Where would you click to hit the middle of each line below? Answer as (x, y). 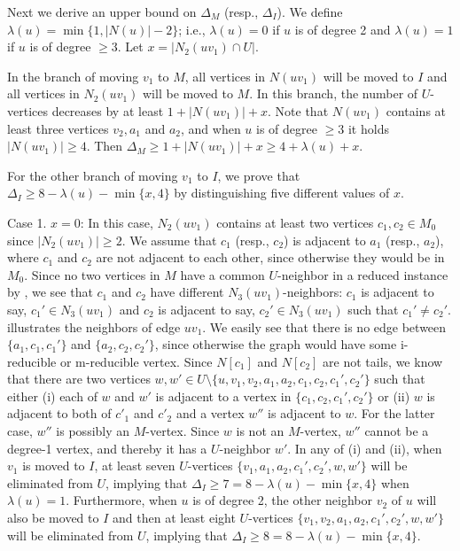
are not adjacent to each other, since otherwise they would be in (270, 257)
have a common (222, 274)
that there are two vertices (79, 379)
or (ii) (394, 396)
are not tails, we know (383, 361)
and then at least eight (174, 518)
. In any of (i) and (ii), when (365, 448)
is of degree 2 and (343, 29)
